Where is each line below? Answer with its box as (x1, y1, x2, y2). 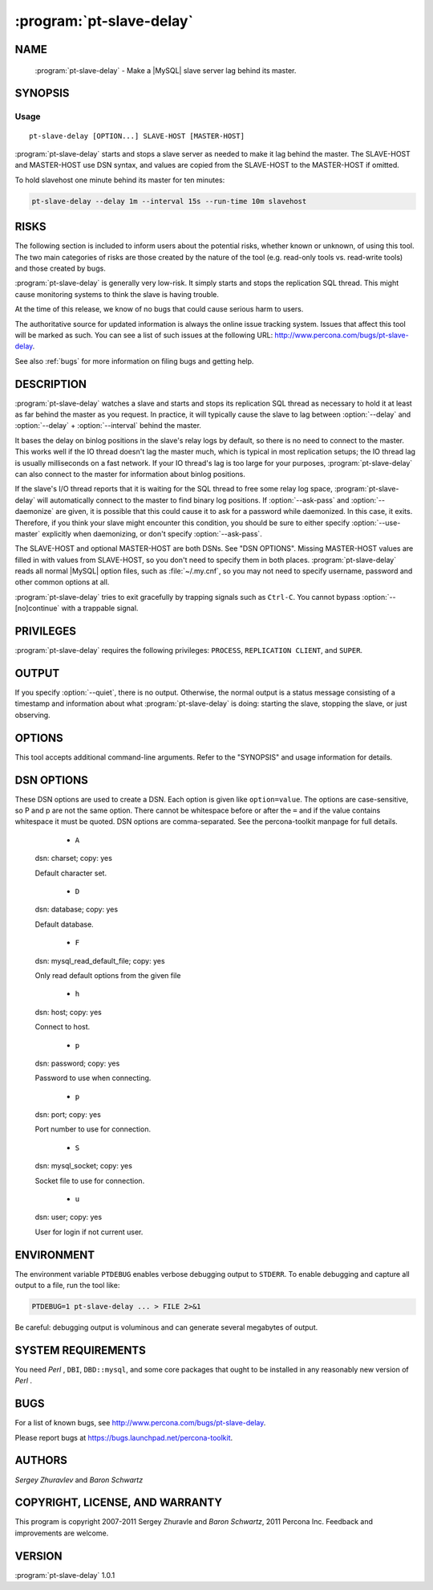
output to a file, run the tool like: (14, 1281, 120, 1290)
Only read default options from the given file (34, 970, 181, 980)
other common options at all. (14, 577, 110, 587)
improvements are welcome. (14, 1528, 109, 1538)
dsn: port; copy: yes (34, 1110, 102, 1119)
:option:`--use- (351, 518, 401, 528)
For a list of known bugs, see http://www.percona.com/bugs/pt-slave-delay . (14, 1418, 266, 1428)
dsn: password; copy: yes (34, 1058, 120, 1068)
